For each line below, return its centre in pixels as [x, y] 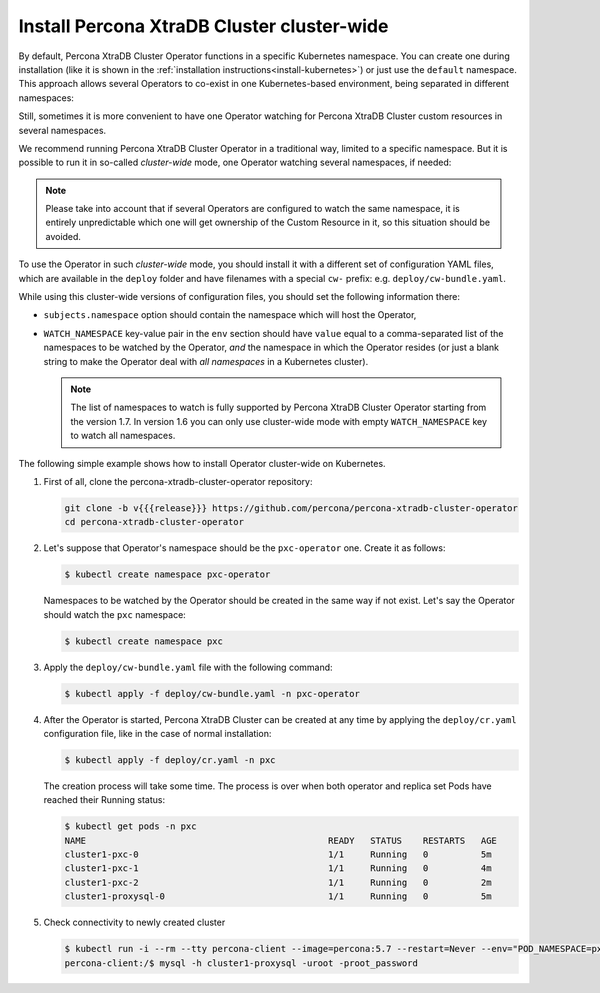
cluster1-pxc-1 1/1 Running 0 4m [278, 868]
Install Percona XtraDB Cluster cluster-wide [203, 26]
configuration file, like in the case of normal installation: [157, 733]
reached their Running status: [104, 800]
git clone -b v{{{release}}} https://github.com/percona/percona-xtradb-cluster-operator [291, 508]
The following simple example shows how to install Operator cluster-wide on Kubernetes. [202, 463]
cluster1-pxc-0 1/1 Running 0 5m [278, 854]
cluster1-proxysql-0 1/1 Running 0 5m [278, 896]
